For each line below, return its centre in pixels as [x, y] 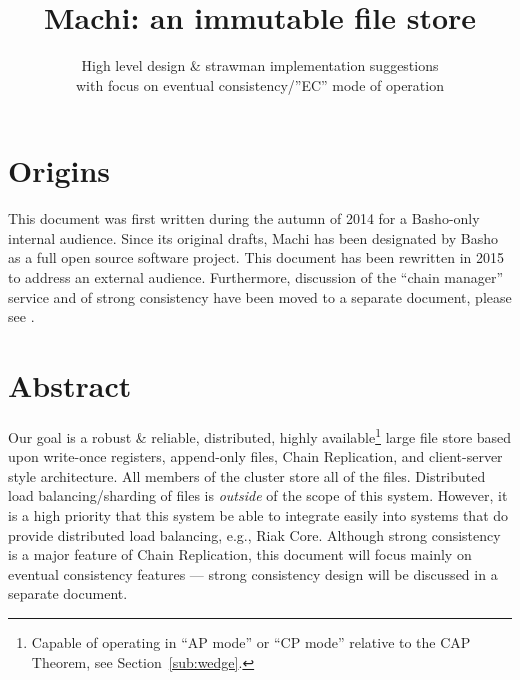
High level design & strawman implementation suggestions [260, 65]
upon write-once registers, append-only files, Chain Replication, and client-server [255, 456]
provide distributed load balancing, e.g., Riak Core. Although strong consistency [254, 534]
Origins [59, 170]
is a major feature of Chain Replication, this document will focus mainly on [240, 554]
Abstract [70, 385]
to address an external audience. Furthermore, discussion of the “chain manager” [256, 277]
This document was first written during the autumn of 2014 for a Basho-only [244, 218]
